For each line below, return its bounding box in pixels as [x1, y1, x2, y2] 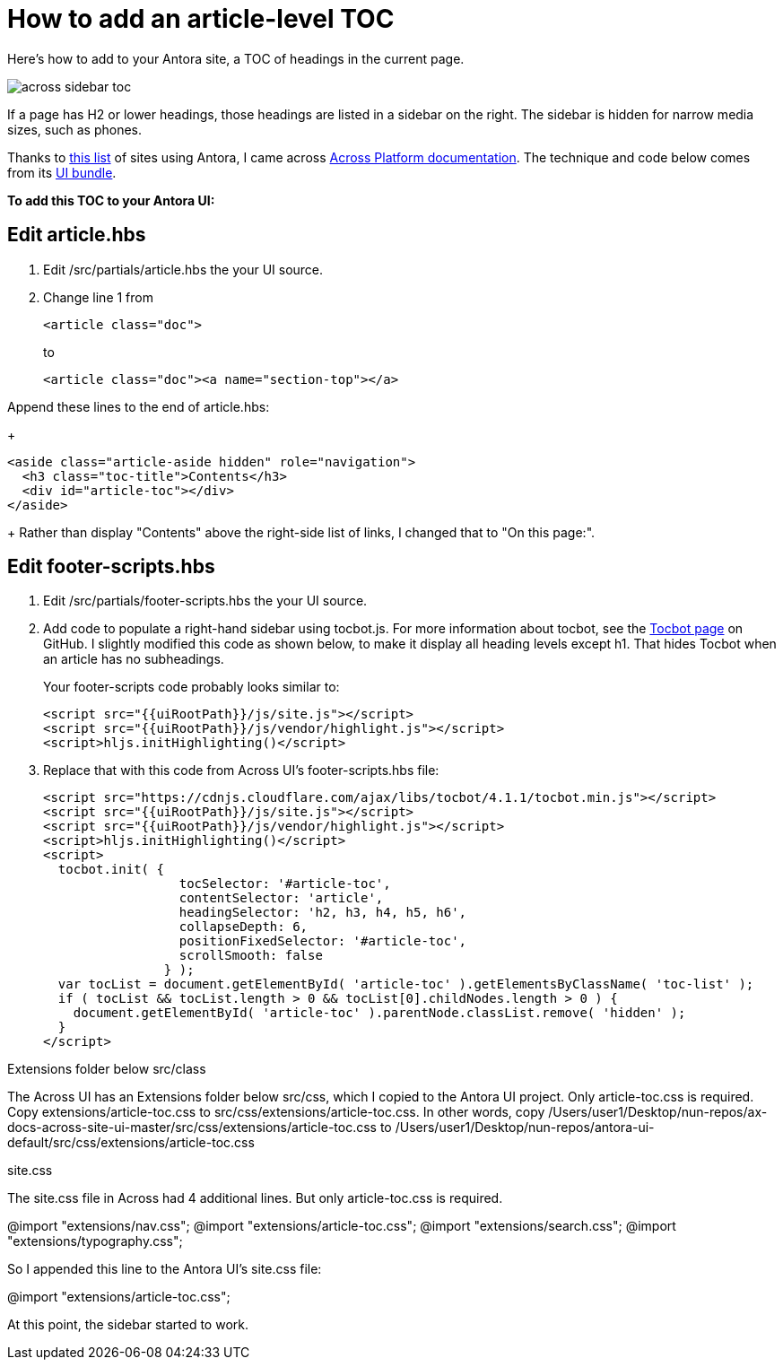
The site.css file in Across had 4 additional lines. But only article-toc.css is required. [7, 1190, 503, 1206]
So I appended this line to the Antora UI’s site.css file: [7, 1261, 322, 1277]
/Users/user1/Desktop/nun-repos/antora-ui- [395, 1119, 655, 1136]
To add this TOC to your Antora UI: [7, 192, 215, 208]
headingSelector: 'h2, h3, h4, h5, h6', [178, 905, 467, 920]
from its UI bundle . [7, 164, 117, 180]
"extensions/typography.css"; [7, 1233, 183, 1249]
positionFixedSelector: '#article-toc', [178, 934, 467, 949]
